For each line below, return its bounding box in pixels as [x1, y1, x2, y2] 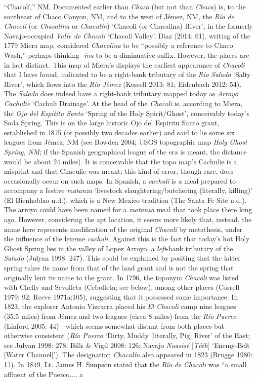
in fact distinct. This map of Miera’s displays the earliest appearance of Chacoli [4, 59, 245, 70]
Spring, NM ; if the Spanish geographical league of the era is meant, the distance [4, 146, 247, 156]
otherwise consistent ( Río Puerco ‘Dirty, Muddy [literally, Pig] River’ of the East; [4, 330, 250, 341]
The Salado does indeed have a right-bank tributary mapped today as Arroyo [4, 88, 238, 99]
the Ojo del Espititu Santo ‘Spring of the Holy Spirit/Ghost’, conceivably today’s [4, 108, 250, 118]
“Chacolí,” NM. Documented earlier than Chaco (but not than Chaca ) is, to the [4, 1, 246, 11]
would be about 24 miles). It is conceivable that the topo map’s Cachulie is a [4, 156, 237, 166]
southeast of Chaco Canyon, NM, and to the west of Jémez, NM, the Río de [4, 11, 234, 21]
